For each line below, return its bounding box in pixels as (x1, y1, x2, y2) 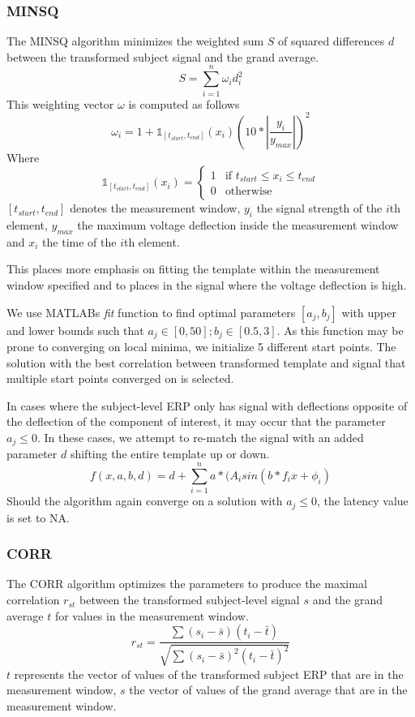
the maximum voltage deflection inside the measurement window (77, 217, 399, 234)
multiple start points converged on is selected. (6, 370, 234, 387)
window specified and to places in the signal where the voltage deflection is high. (6, 277, 407, 293)
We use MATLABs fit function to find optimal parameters (6, 303, 296, 320)
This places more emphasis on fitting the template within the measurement (6, 260, 380, 277)
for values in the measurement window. (54, 607, 249, 624)
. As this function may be (276, 321, 404, 338)
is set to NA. (6, 509, 70, 526)
